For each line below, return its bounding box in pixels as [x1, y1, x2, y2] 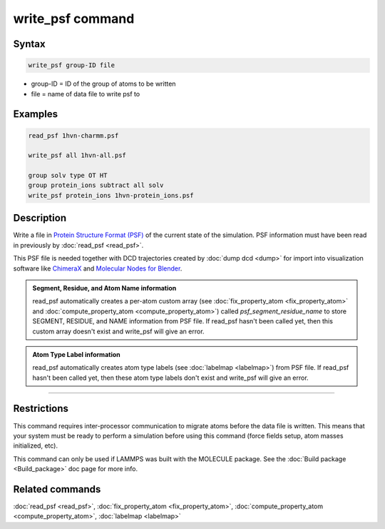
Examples [13, 108, 58, 121]
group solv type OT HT [28, 171, 108, 180]
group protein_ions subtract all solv [28, 181, 164, 189]
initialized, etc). [13, 441, 58, 450]
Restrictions [13, 403, 69, 415]
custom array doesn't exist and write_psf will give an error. [32, 327, 205, 336]
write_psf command [13, 11, 135, 26]
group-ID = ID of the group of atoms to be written [31, 79, 176, 89]
